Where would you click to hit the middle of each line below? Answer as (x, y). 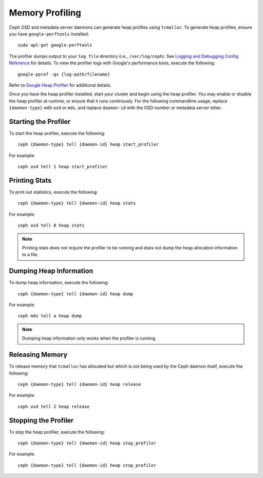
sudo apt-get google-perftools (55, 45)
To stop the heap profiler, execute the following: (57, 432)
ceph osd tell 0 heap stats (51, 226)
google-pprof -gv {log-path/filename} (64, 74)
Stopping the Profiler (41, 420)
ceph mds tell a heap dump (50, 316)
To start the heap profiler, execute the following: (57, 133)
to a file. (30, 255)
